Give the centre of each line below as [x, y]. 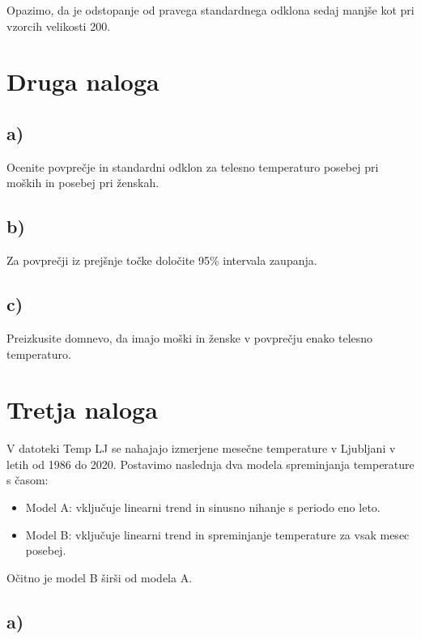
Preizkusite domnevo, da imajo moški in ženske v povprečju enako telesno [190, 337]
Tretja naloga [82, 409]
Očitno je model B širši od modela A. [100, 577]
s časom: [28, 480]
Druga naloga [83, 81]
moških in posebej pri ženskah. [83, 183]
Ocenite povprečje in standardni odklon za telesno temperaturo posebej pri [193, 166]
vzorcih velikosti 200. [59, 26]
